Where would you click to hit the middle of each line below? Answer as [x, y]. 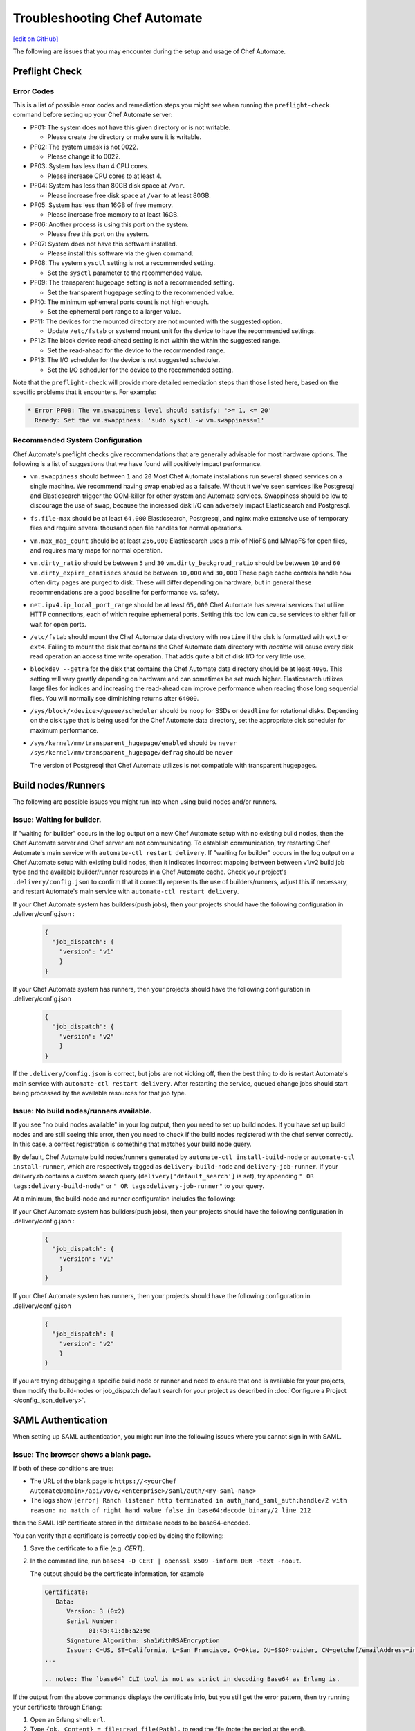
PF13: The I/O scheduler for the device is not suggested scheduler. [125, 360]
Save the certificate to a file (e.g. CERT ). [87, 1548]
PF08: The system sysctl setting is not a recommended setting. [123, 263]
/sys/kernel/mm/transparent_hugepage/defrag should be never [132, 753]
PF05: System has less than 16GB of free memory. [101, 205]
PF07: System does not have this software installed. [104, 244]
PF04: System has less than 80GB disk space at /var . [107, 186]
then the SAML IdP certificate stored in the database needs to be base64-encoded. [132, 1523]
